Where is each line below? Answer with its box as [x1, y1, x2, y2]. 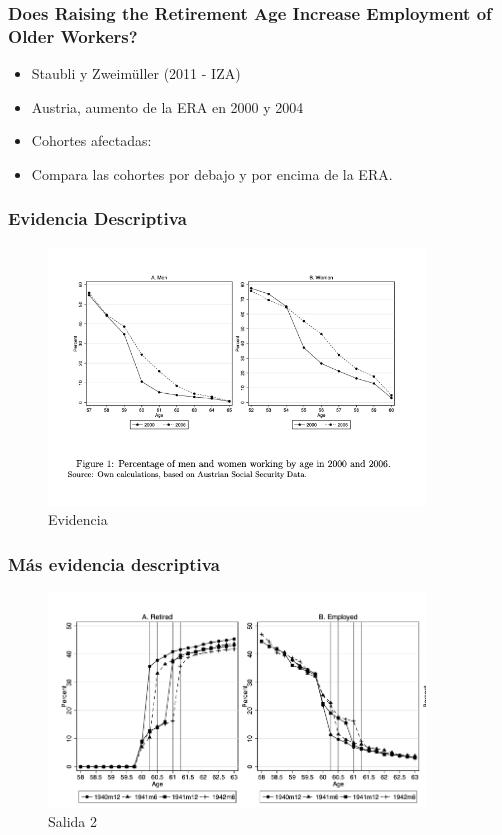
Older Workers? [8, 23, 138, 48]
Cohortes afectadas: [31, 130, 152, 151]
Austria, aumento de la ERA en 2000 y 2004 [31, 96, 304, 117]
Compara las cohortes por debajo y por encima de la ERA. [31, 163, 393, 184]
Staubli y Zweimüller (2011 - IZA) [31, 63, 241, 84]
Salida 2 [48, 811, 98, 832]
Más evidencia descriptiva [8, 551, 220, 576]
